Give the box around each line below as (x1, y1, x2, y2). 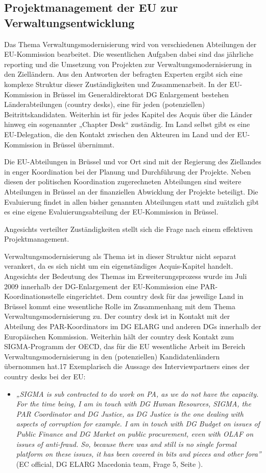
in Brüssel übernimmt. (44, 139, 115, 149)
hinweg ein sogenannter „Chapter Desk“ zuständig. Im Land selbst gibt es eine (4, 119, 250, 130)
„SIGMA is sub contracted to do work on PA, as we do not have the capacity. (16, 388, 259, 399)
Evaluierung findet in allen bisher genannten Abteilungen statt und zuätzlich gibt (4, 196, 259, 207)
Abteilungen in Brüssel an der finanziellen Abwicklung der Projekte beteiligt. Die (4, 186, 258, 197)
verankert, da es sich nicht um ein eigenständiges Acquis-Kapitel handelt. (4, 261, 233, 271)
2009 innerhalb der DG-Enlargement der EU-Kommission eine (4, 281, 198, 291)
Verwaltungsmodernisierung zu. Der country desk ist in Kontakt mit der (4, 311, 230, 321)
